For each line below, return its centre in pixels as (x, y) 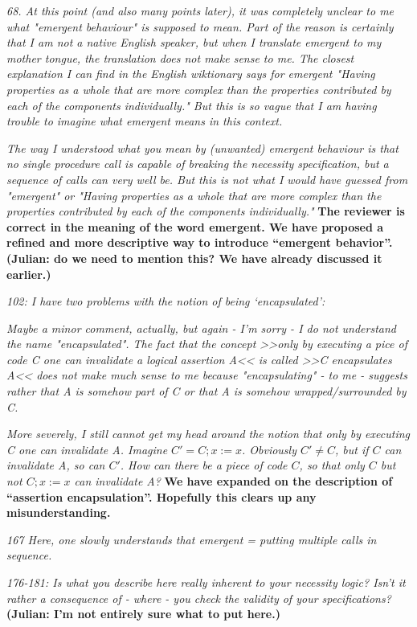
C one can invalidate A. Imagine (87, 449)
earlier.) (29, 274)
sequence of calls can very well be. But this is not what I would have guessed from (207, 179)
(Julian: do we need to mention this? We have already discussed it (194, 258)
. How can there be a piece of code (204, 465)
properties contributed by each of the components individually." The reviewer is (206, 211)
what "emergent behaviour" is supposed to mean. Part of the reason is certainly (200, 26)
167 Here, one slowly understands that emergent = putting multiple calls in (192, 539)
